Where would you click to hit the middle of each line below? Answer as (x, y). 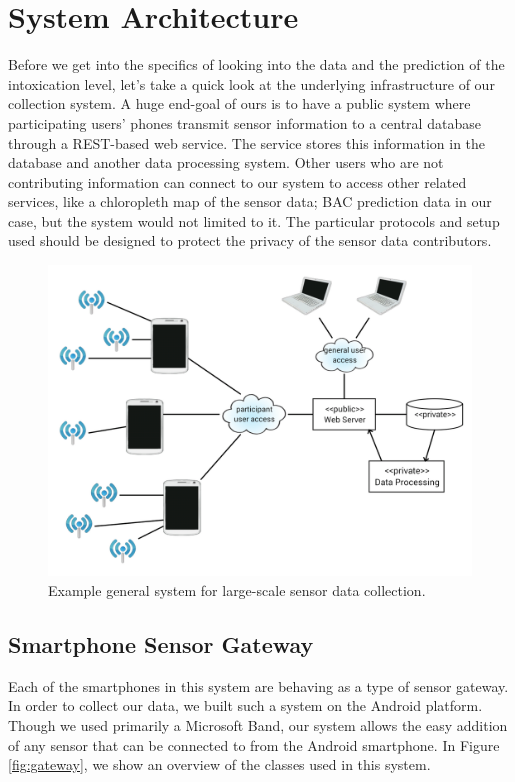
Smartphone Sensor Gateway (161, 644)
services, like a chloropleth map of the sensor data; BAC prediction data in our (250, 201)
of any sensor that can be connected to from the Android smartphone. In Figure (254, 744)
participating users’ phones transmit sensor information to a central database (244, 122)
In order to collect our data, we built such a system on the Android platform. (245, 705)
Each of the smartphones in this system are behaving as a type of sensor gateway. (258, 685)
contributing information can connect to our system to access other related (237, 181)
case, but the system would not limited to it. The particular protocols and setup (254, 220)
